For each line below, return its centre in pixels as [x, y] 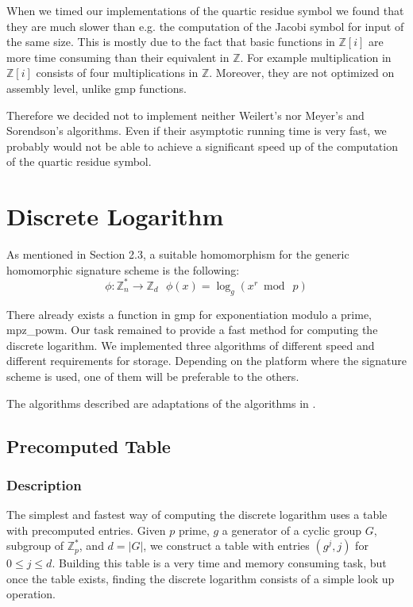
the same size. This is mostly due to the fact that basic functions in [171, 42]
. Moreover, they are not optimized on [302, 73]
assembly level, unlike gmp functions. [96, 88]
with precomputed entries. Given [86, 530]
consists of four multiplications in [117, 73]
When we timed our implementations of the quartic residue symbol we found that [205, 10]
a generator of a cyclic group [291, 530]
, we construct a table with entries [226, 546]
